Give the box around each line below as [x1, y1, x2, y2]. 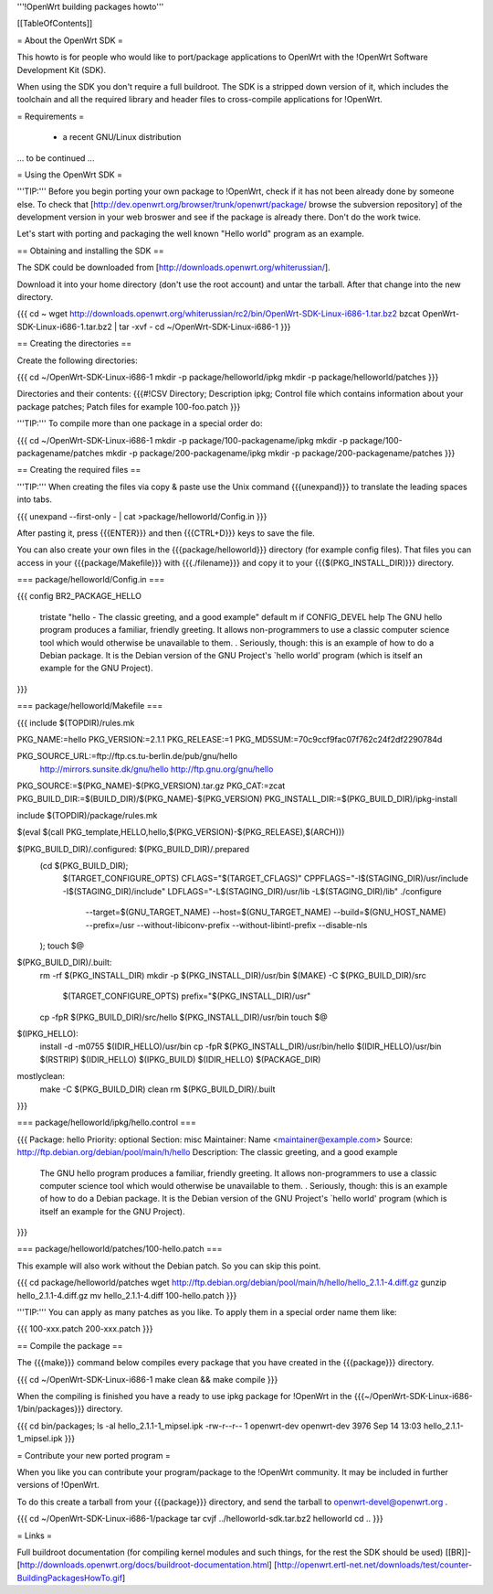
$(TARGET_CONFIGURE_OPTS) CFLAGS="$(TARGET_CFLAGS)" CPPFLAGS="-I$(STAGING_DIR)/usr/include [62, 873, 469, 884]
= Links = [16, 1530, 53, 1541]
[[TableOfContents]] [16, 18, 93, 29]
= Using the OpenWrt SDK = [16, 169, 123, 180]
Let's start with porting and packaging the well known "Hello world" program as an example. [16, 229, 364, 240]
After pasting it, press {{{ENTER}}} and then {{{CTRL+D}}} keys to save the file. [16, 527, 315, 539]
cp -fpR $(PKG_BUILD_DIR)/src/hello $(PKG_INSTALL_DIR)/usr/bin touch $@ [39, 1011, 328, 1022]
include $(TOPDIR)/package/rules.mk [16, 809, 158, 820]
